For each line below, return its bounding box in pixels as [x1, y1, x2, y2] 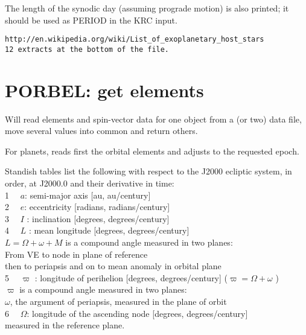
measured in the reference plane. [5, 319, 125, 331]
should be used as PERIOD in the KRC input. [5, 13, 177, 26]
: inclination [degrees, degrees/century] [27, 212, 170, 225]
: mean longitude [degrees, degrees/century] [28, 224, 190, 237]
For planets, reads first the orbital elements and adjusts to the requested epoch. [5, 144, 299, 157]
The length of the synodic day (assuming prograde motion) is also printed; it [5, 2, 289, 14]
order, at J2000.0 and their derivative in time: [5, 177, 174, 189]
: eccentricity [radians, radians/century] [24, 200, 170, 213]
